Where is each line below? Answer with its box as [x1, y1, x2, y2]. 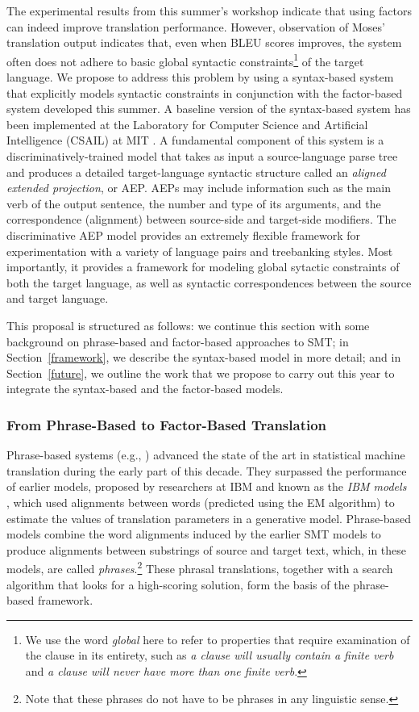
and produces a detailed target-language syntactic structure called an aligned [6, 163, 386, 180]
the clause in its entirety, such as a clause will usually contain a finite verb [25, 647, 394, 664]
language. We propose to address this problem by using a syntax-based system [6, 69, 394, 86]
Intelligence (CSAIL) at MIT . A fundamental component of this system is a [6, 132, 384, 149]
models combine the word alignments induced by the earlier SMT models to [6, 526, 381, 542]
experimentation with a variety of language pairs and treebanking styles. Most [6, 242, 393, 259]
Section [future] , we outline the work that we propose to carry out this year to [6, 364, 395, 381]
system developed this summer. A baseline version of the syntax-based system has [6, 100, 411, 117]
